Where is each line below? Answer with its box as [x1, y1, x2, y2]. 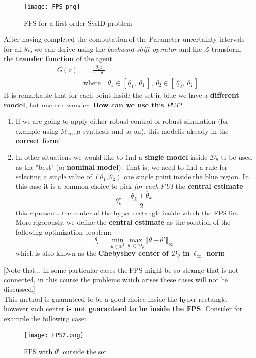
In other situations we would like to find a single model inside [15, 152, 208, 162]
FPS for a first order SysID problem [24, 17, 132, 28]
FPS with [24, 346, 53, 357]
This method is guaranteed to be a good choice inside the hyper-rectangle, [4, 293, 228, 304]
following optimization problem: [15, 226, 112, 237]
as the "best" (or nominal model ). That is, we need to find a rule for [15, 161, 228, 172]
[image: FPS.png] [24, 3, 80, 10]
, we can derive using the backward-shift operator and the [30, 43, 202, 54]
